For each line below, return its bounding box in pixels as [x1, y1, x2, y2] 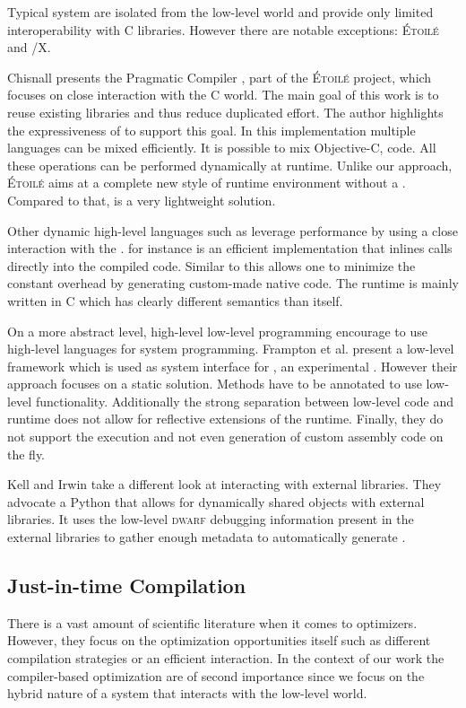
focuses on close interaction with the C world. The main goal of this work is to [7, 85, 439, 104]
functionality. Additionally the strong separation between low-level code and [35, 391, 454, 410]
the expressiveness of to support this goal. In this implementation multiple [7, 120, 416, 139]
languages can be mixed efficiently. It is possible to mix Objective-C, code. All [7, 138, 436, 157]
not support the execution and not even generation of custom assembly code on [7, 427, 444, 446]
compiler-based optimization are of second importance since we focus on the [7, 666, 425, 685]
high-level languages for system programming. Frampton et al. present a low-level [7, 339, 454, 358]
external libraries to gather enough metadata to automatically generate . [7, 528, 406, 546]
